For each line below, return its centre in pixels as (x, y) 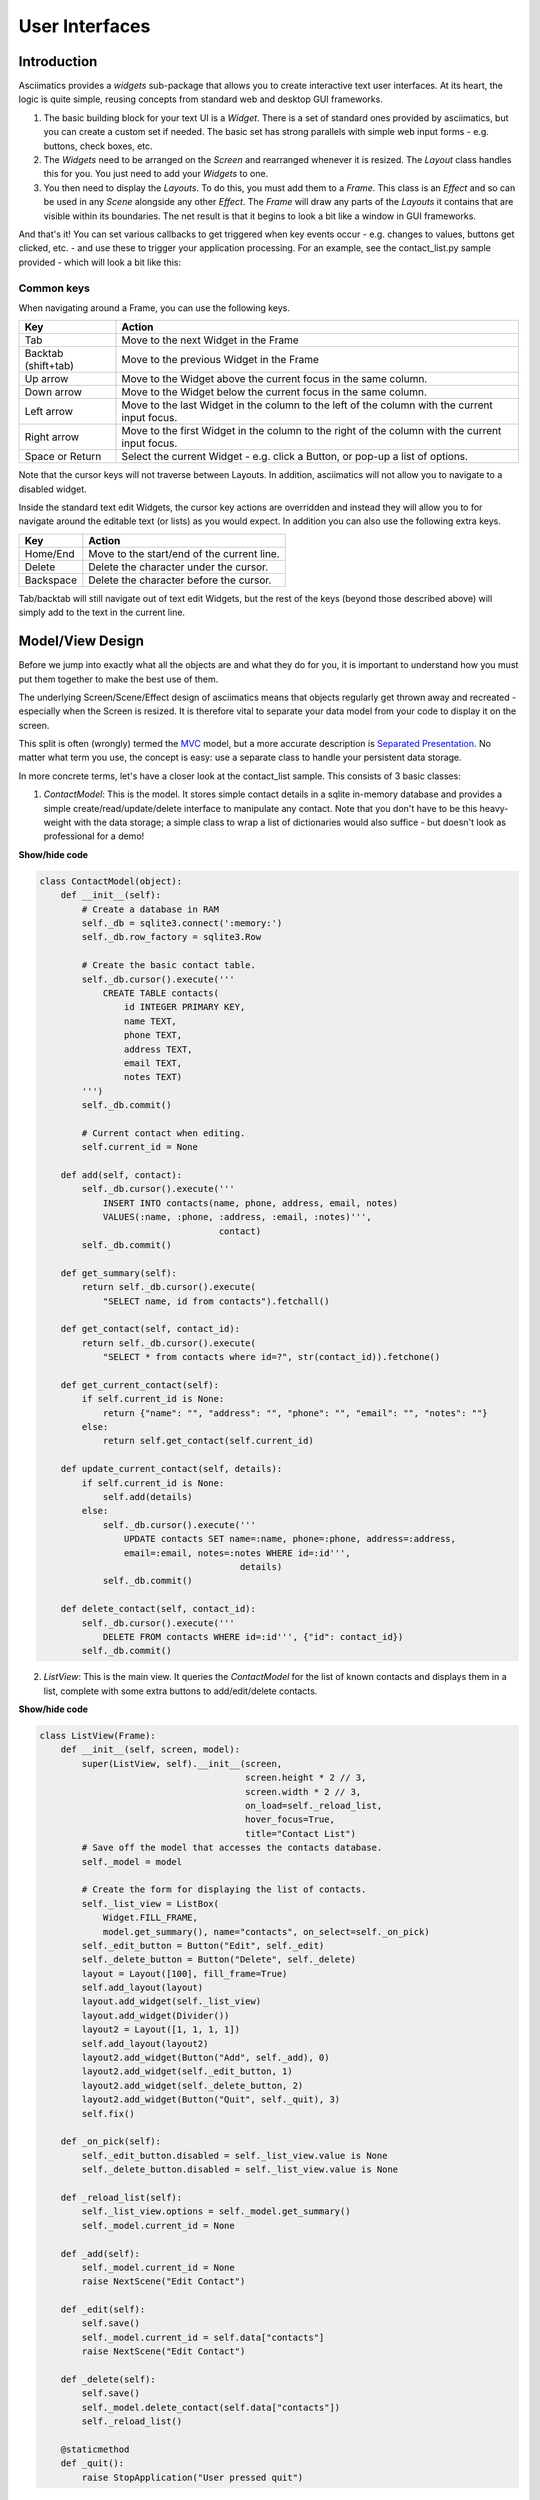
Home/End (49, 553)
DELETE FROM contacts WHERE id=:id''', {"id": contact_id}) (253, 1636)
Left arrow (49, 412)
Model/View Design (81, 641)
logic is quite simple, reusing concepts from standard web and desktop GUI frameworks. (201, 99)
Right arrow (52, 437)
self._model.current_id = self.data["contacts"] (203, 2337)
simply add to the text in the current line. (101, 612)
